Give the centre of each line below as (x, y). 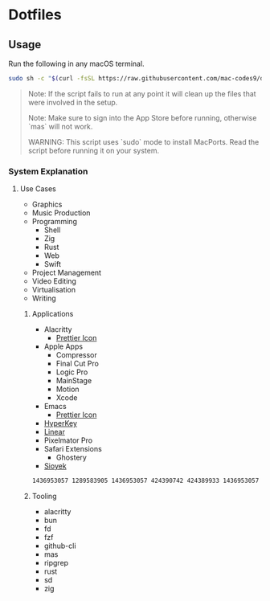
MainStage (74, 381)
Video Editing (54, 281)
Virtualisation (54, 290)
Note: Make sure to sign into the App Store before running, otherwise (142, 117)
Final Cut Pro (77, 364)
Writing (44, 298)
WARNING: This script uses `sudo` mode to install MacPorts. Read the (143, 141)
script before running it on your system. (93, 150)
